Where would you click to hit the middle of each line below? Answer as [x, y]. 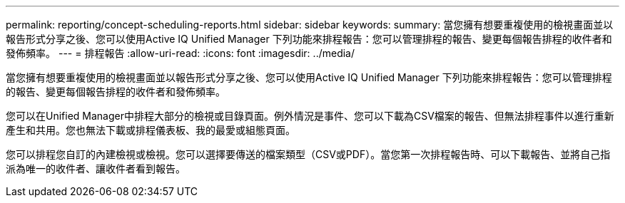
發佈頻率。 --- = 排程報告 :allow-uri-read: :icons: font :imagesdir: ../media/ [181, 53]
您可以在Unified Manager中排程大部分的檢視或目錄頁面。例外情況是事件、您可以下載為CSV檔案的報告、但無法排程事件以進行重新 [310, 116]
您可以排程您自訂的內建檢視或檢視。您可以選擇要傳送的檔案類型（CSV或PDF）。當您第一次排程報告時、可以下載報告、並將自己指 [308, 154]
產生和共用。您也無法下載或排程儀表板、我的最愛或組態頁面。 [151, 130]
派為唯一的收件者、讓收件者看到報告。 [96, 168]
